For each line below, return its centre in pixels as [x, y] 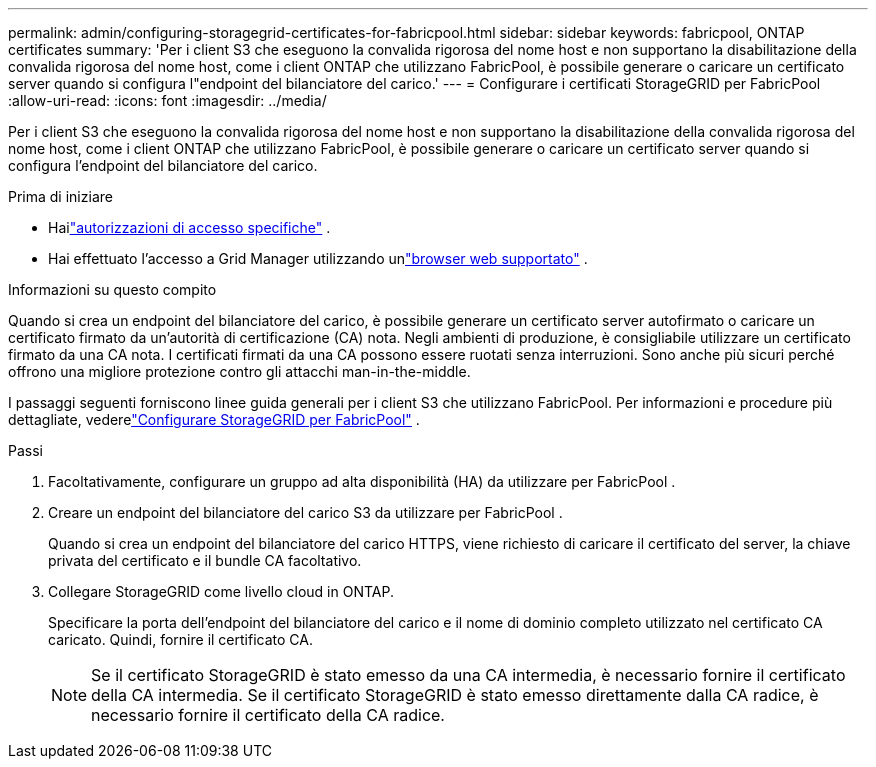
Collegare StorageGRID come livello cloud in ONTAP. [221, 591]
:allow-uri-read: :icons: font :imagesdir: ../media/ [167, 100]
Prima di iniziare [60, 196]
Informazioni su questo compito [112, 289]
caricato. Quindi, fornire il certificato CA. [180, 639]
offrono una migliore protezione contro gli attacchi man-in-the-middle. [239, 371]
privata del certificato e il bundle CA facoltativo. [205, 560]
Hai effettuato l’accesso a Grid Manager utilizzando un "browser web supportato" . [318, 258]
